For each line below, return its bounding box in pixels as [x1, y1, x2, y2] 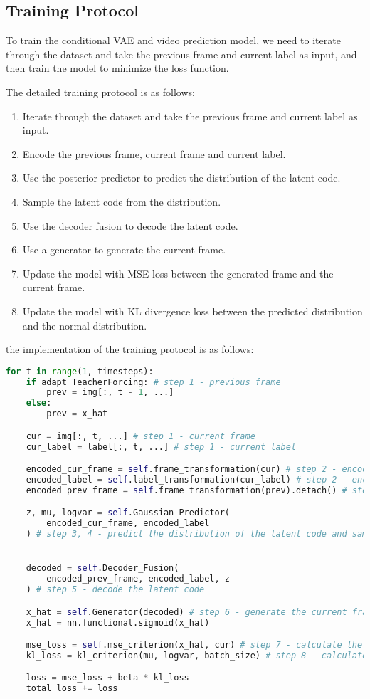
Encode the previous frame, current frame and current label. [22, 146, 286, 161]
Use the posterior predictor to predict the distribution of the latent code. [22, 170, 341, 185]
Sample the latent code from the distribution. [22, 194, 221, 209]
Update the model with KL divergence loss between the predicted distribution [22, 303, 363, 318]
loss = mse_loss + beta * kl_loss [26, 673, 189, 683]
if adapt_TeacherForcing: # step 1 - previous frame [26, 377, 281, 387]
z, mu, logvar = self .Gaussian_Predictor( [26, 508, 231, 518]
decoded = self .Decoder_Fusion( [26, 563, 179, 574]
